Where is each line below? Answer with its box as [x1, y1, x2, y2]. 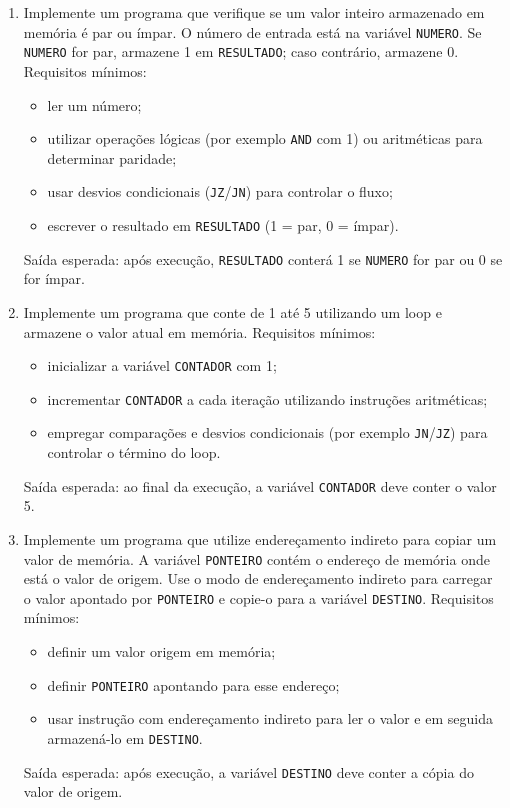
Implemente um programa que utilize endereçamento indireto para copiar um [23, 528, 497, 549]
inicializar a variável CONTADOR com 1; [47, 355, 277, 376]
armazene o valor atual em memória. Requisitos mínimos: [23, 321, 376, 342]
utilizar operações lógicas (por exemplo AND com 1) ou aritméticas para [47, 128, 483, 149]
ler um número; [47, 94, 142, 115]
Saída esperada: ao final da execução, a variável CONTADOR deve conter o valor [23, 475, 497, 496]
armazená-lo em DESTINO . [47, 727, 203, 748]
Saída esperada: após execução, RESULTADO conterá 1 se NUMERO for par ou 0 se [23, 248, 503, 269]
